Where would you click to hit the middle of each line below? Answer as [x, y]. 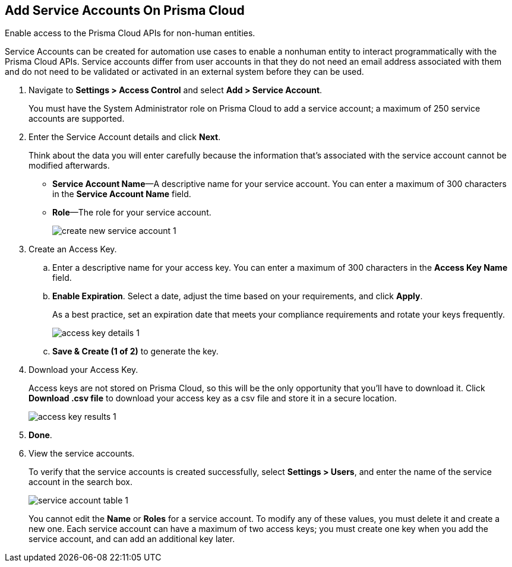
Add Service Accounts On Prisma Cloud [125, 10]
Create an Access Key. [73, 249]
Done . [40, 435]
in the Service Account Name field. [122, 194]
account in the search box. [81, 482]
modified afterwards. [69, 166]
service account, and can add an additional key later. [132, 539]
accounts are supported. [77, 119]
